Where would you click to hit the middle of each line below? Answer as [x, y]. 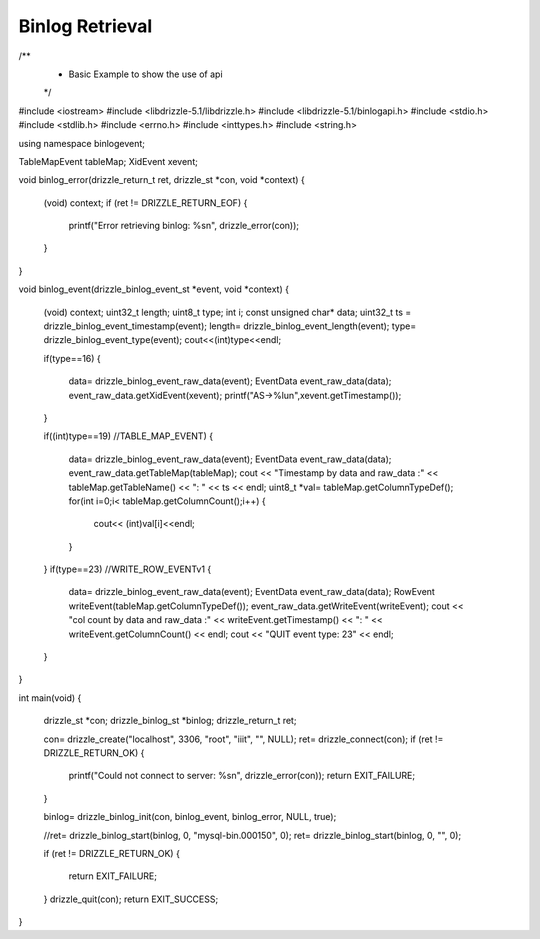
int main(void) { [50, 697]
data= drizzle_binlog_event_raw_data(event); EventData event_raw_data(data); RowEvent [251, 592]
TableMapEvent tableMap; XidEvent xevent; [108, 161]
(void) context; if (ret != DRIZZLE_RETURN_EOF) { [145, 202]
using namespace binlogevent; [81, 143]
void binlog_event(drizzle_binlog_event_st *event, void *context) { [154, 289]
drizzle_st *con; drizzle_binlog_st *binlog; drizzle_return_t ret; [170, 721]
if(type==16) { [72, 358]
